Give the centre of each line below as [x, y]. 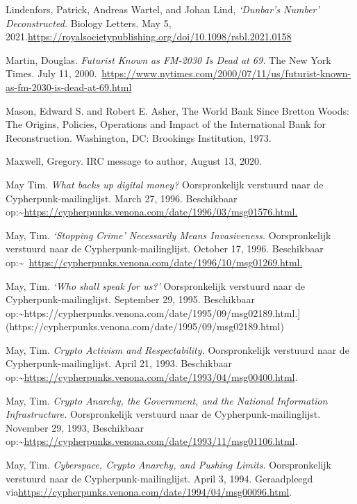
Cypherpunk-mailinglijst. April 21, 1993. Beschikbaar [119, 363]
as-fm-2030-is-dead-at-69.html [69, 87]
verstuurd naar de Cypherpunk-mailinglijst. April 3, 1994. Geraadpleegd [159, 478]
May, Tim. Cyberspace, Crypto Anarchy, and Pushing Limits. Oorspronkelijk [168, 465]
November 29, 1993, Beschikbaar [75, 427]
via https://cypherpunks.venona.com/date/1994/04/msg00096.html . [149, 492]
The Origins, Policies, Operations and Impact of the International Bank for [166, 124]
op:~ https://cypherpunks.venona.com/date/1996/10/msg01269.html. [154, 262]
